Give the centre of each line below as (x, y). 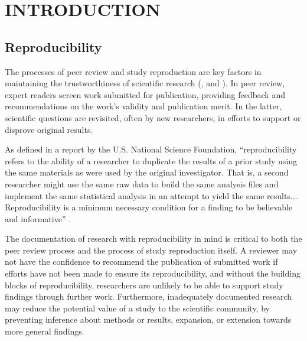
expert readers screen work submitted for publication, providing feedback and (145, 94)
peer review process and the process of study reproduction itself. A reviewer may (151, 250)
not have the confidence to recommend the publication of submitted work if (141, 262)
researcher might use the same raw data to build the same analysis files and (142, 184)
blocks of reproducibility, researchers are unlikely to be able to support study (144, 285)
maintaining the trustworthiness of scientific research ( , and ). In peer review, (145, 83)
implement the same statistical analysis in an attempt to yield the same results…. (152, 195)
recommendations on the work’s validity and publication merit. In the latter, (143, 106)
